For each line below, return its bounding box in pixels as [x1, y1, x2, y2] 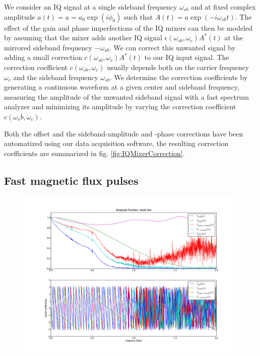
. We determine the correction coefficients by [109, 72, 248, 82]
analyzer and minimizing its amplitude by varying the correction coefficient [4, 101, 236, 112]
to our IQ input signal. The [144, 52, 229, 62]
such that [124, 11, 153, 22]
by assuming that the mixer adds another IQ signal [4, 32, 162, 43]
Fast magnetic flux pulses [4, 172, 139, 188]
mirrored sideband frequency [4, 42, 92, 52]
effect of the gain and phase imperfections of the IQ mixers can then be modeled [4, 22, 252, 33]
